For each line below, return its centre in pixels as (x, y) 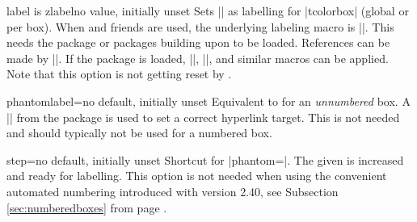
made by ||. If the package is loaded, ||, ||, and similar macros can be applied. (198, 58)
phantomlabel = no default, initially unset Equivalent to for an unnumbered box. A (208, 101)
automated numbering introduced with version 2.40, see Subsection (173, 191)
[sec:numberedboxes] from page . (87, 207)
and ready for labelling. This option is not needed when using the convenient (197, 176)
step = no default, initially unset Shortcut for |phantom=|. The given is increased (205, 159)
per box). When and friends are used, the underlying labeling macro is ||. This (200, 26)
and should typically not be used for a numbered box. (139, 133)
